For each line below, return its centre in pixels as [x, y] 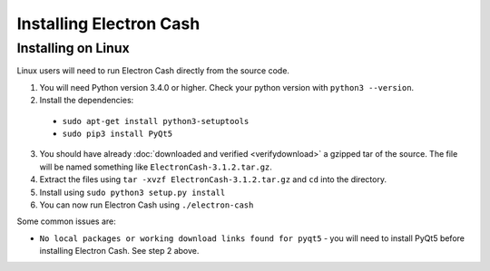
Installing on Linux [73, 48]
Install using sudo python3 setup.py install [132, 192]
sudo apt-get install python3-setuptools [156, 121]
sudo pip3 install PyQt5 [117, 133]
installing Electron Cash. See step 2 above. [119, 251]
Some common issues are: [67, 221]
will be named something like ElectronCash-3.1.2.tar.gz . [156, 167]
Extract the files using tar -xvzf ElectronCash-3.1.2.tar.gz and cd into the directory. [213, 179]
